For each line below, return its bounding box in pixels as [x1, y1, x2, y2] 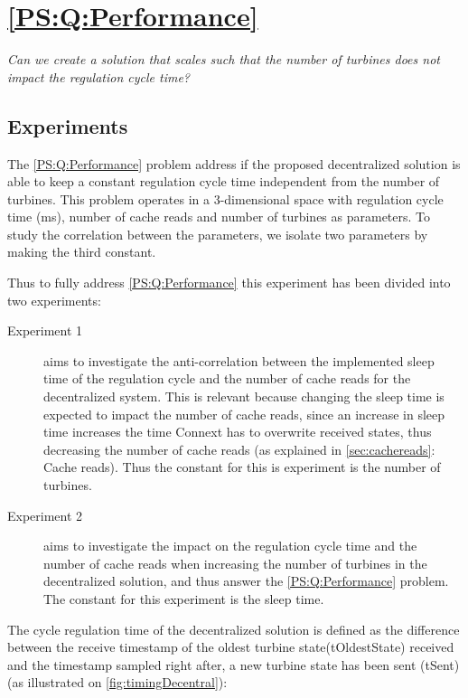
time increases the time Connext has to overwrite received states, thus [43, 422, 432, 441]
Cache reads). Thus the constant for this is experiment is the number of [43, 457, 441, 476]
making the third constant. [7, 242, 156, 261]
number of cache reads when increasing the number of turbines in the [43, 553, 427, 572]
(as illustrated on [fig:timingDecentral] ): [7, 673, 228, 692]
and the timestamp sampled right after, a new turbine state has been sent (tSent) [7, 655, 460, 674]
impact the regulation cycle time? [7, 67, 191, 86]
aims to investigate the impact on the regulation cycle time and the [43, 536, 417, 555]
